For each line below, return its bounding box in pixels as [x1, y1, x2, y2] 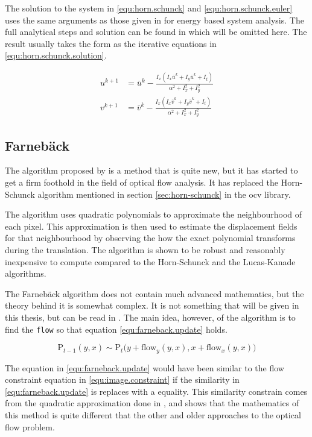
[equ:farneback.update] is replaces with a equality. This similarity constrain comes [5, 385, 308, 397]
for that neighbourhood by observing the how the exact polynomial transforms [5, 231, 296, 244]
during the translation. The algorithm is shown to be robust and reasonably [5, 243, 285, 256]
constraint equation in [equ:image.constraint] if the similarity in [5, 373, 240, 386]
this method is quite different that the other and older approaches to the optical [5, 409, 301, 421]
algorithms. [5, 267, 46, 280]
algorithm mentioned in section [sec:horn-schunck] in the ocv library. [37, 187, 291, 200]
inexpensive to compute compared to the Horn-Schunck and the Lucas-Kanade [5, 255, 296, 268]
